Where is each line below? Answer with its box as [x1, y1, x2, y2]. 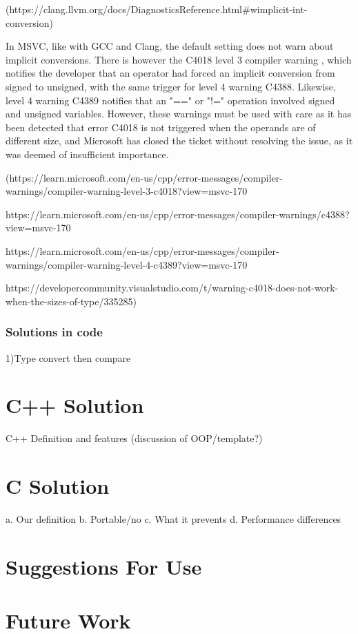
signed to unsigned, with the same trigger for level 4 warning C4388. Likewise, [6, 79, 336, 93]
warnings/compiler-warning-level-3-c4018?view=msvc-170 [6, 184, 248, 198]
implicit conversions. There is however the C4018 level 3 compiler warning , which [6, 52, 352, 66]
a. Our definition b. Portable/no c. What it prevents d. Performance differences [6, 511, 341, 526]
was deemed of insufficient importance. [6, 146, 169, 161]
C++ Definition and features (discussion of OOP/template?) [6, 431, 263, 445]
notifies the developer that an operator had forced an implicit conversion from [6, 66, 335, 80]
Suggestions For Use [6, 552, 202, 580]
